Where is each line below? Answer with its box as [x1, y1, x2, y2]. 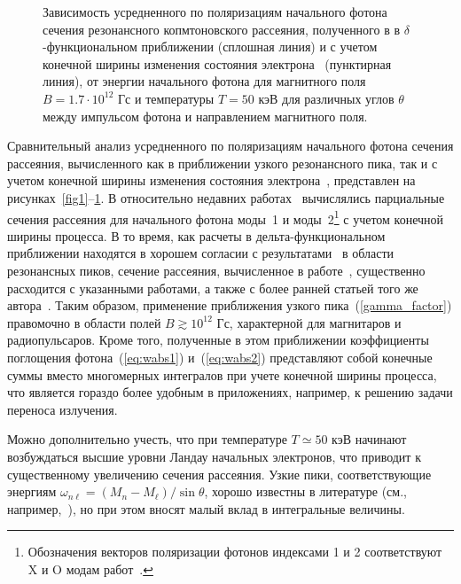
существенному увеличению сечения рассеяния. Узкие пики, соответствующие [7, 464, 432, 483]
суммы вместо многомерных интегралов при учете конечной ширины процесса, [7, 365, 437, 384]
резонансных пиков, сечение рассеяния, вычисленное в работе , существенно [7, 261, 426, 279]
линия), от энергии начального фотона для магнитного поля [43, 72, 366, 90]
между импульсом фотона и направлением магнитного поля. [43, 106, 368, 125]
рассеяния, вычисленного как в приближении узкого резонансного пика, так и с [7, 153, 438, 172]
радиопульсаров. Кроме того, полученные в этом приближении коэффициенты [7, 331, 429, 349]
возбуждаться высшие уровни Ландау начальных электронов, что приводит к [7, 447, 421, 465]
